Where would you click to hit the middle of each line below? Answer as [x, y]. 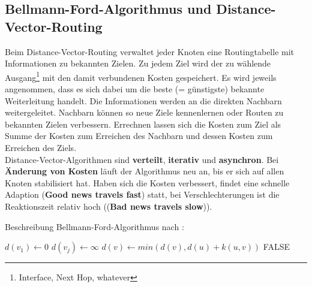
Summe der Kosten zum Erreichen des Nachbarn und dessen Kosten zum [139, 136]
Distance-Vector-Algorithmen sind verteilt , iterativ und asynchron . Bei [142, 159]
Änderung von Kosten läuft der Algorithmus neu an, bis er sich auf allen [145, 171]
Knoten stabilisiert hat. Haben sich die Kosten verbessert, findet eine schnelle [147, 182]
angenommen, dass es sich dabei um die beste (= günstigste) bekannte [135, 89]
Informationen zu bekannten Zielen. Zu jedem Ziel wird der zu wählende [138, 63]
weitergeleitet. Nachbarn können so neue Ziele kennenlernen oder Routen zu [144, 112]
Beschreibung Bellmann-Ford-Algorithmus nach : [94, 226]
